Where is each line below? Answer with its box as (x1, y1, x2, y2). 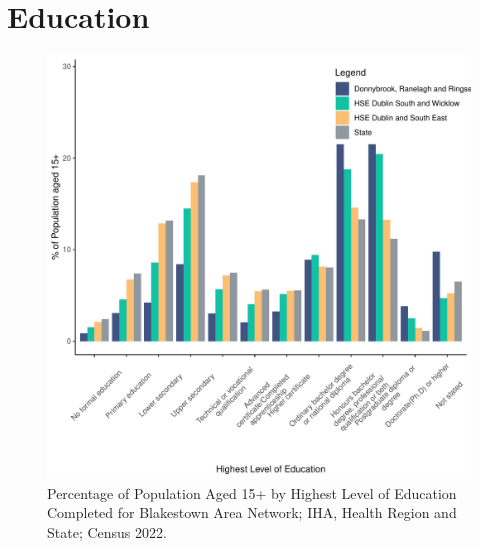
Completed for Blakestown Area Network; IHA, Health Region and (47, 502, 457, 523)
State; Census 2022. (47, 521, 167, 542)
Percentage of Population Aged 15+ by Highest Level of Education (47, 482, 457, 503)
